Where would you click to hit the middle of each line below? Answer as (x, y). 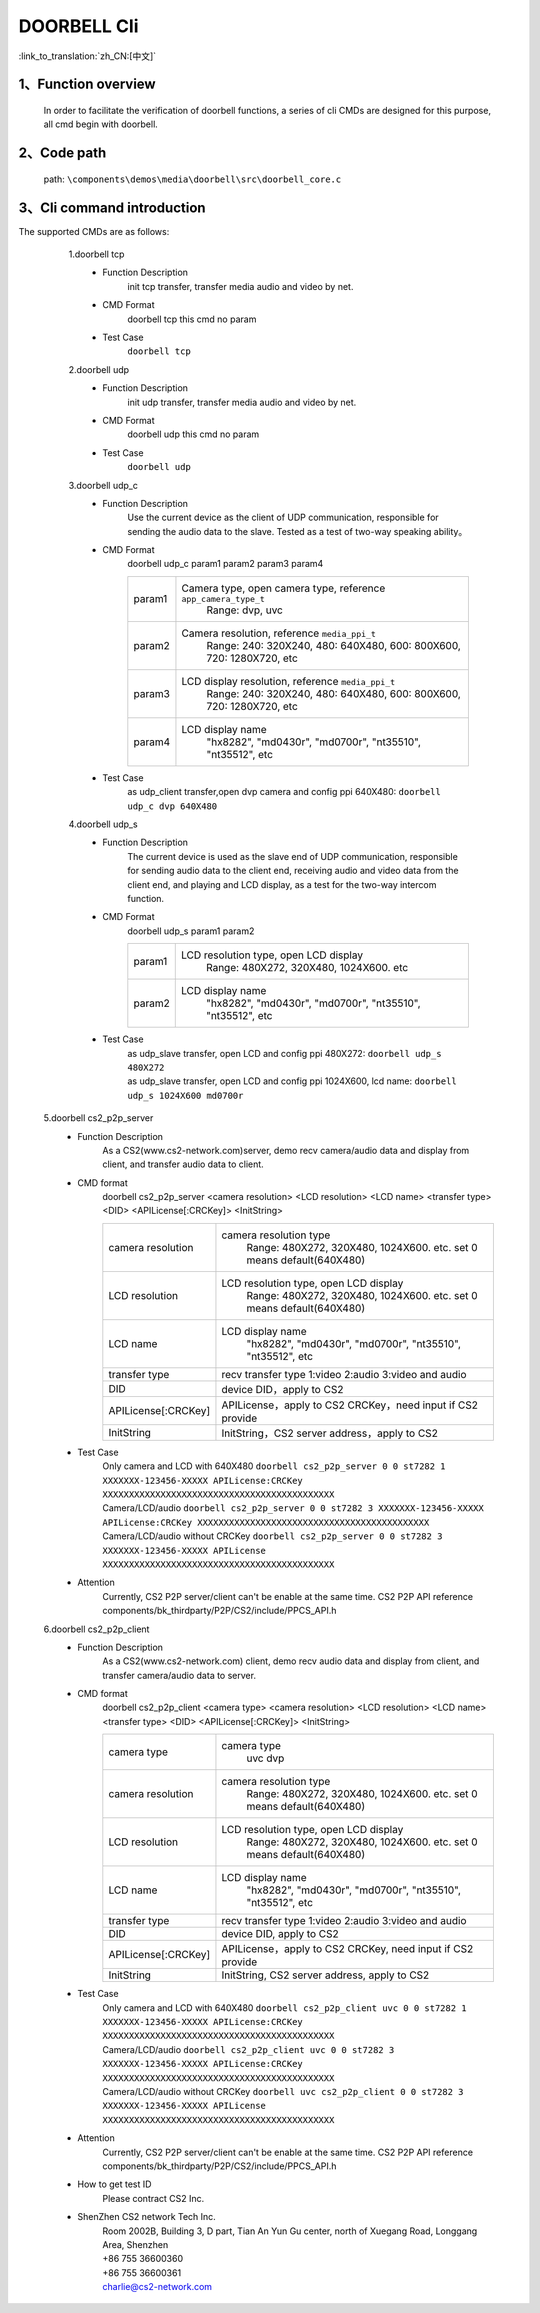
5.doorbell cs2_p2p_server (98, 1118)
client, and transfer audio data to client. (183, 1164)
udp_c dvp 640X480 (172, 806)
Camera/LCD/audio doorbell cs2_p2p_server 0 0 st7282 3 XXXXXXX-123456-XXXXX (293, 1508)
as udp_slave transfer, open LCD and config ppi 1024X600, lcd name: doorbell (292, 1081)
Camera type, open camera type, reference (283, 588)
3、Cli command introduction (112, 207)
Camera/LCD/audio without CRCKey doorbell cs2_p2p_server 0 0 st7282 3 (272, 1536)
